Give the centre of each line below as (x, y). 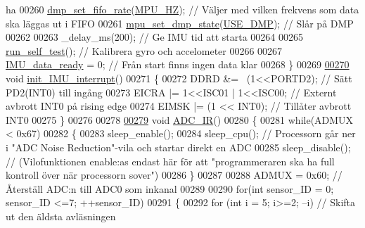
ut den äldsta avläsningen (61, 216)
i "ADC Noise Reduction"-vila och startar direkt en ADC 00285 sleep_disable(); (178, 147)
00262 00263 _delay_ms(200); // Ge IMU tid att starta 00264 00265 (154, 37)
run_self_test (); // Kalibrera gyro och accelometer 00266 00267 (144, 50)
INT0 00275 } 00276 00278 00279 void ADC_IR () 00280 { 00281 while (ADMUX (180, 119)
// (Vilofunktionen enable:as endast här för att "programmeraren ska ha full (170, 161)
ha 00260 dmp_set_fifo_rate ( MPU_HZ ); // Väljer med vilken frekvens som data (182, 9)
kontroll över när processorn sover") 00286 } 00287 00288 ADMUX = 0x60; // (174, 175)
